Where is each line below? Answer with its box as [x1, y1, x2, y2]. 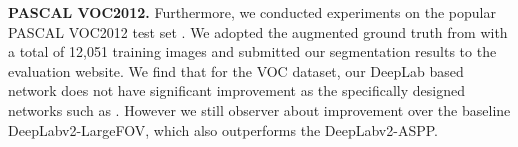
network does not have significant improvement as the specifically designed [8, 80, 465, 101]
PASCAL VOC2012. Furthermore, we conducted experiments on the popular [8, 2, 496, 22]
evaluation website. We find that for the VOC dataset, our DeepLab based [8, 60, 464, 81]
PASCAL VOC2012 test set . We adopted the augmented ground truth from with [8, 21, 508, 42]
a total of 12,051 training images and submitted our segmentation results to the [8, 41, 497, 62]
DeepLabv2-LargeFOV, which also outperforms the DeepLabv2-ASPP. [8, 119, 439, 140]
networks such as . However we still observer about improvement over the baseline [8, 99, 511, 120]
